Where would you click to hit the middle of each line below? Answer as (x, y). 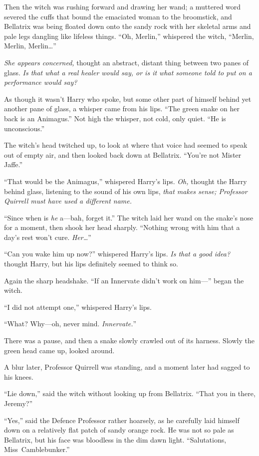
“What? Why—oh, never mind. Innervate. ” (70, 324)
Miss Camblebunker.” (37, 449)
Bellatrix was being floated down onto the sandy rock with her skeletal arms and (128, 26)
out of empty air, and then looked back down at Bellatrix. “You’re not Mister (123, 154)
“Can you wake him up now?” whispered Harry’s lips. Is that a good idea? (117, 254)
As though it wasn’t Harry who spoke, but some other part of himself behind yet (128, 99)
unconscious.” (24, 128)
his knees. (19, 376)
